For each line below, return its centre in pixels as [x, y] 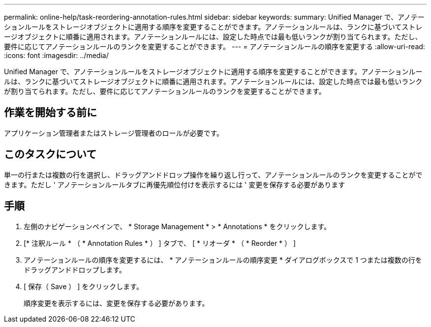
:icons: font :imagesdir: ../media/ [56, 55]
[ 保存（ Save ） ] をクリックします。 [83, 286]
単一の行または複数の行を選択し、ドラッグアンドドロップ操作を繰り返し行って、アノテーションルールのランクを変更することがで [213, 175]
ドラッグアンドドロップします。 [75, 269]
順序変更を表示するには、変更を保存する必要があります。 [116, 303]
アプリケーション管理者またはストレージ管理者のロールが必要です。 [114, 133]
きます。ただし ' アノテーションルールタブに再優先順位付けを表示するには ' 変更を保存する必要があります [175, 184]
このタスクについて [50, 154]
